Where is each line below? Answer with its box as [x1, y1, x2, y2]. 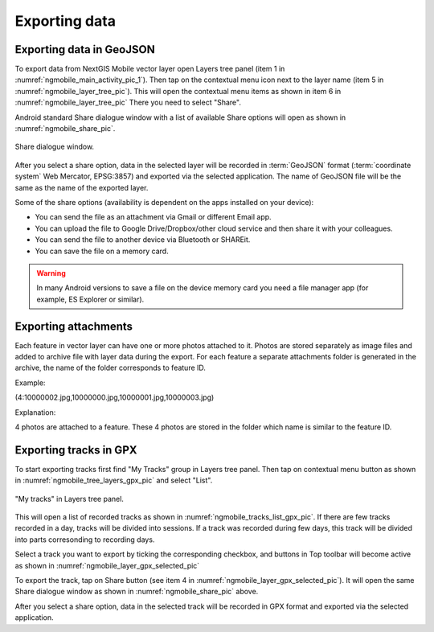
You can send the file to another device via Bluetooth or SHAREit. [35, 235, 251, 244]
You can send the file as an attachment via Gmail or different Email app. [35, 212, 272, 222]
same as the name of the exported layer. [14, 183, 149, 192]
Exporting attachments [14, 319, 133, 333]
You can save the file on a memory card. [35, 246, 169, 256]
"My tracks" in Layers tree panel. [14, 494, 125, 503]
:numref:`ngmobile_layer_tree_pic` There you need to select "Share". [14, 97, 241, 108]
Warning [36, 268, 66, 277]
